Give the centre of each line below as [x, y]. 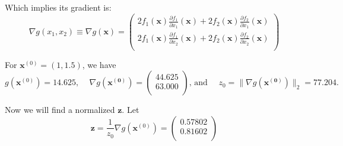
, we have [99, 64]
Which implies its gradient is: [58, 7]
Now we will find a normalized [60, 110]
